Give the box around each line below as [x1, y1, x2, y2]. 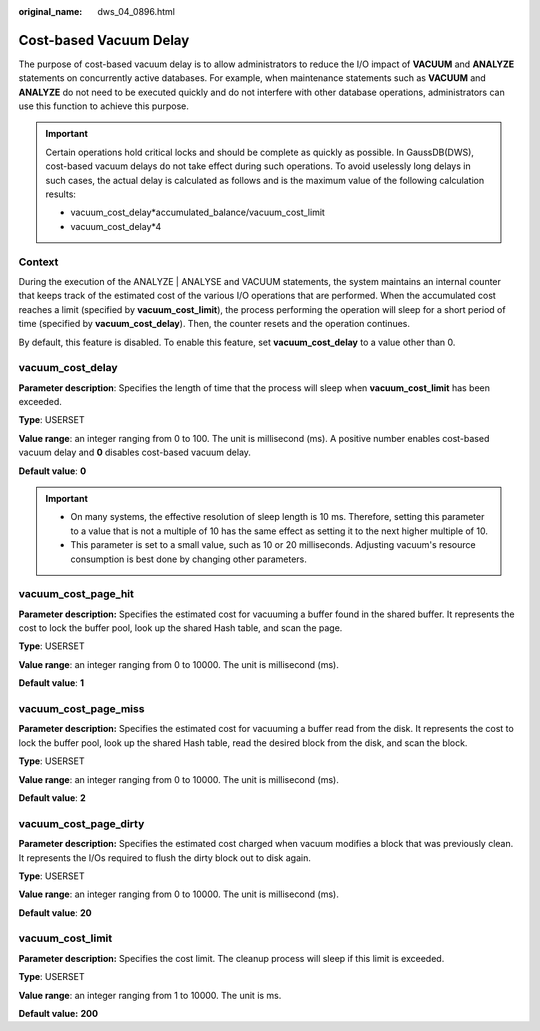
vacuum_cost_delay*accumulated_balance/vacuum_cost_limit [70, 206, 325, 219]
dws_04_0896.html [97, 6, 175, 17]
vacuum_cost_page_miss [18, 702, 145, 716]
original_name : [18, 6, 83, 17]
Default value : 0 [18, 465, 87, 477]
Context [18, 255, 59, 269]
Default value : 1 [18, 677, 85, 689]
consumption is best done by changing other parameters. [70, 553, 307, 565]
